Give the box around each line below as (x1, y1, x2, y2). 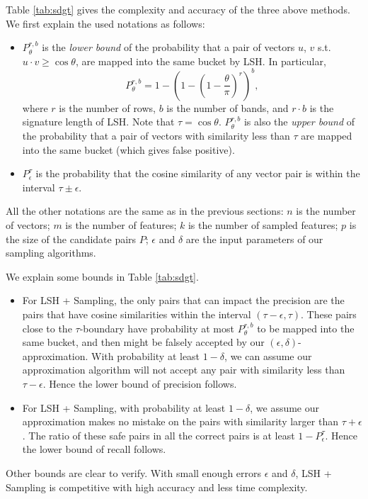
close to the (22, 320, 72, 335)
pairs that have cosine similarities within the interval (22, 307, 251, 321)
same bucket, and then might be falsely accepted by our (22, 335, 265, 349)
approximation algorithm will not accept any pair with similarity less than (22, 362, 345, 377)
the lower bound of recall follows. (22, 442, 166, 456)
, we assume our (250, 400, 320, 415)
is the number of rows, (59, 100, 156, 115)
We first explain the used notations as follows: (6, 16, 205, 30)
